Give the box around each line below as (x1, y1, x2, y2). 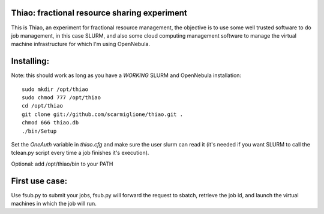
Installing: (11, 56, 50, 66)
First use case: (11, 176, 68, 186)
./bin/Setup (22, 127, 57, 134)
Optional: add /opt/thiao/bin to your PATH (11, 160, 113, 167)
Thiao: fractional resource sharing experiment (11, 8, 187, 18)
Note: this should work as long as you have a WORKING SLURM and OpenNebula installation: (11, 72, 242, 79)
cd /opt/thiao (22, 102, 63, 109)
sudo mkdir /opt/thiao (22, 85, 89, 93)
